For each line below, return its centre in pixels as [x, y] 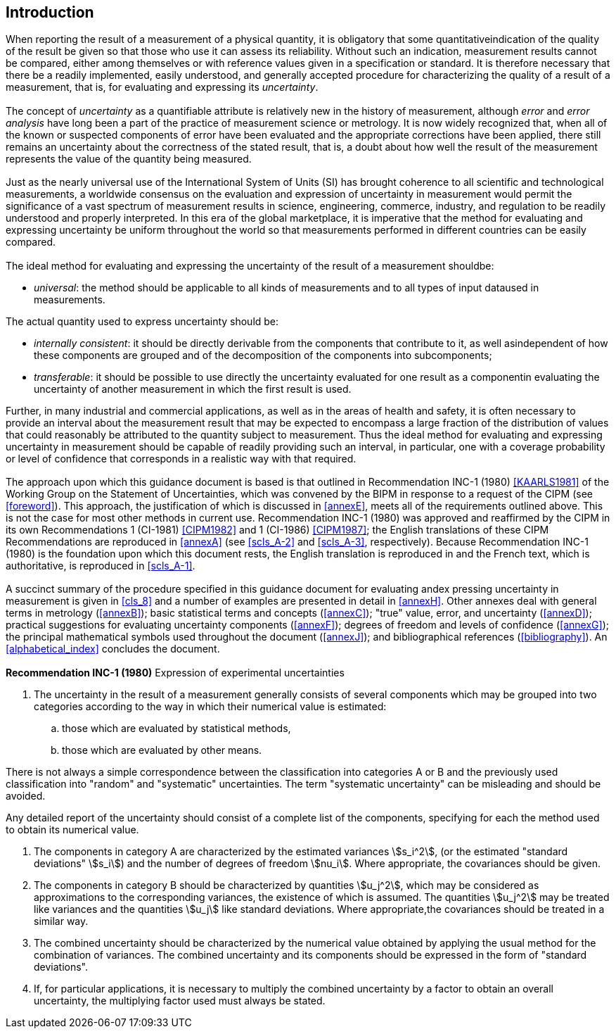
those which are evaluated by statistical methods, [177, 728]
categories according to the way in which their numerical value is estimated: [210, 706]
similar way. [61, 921]
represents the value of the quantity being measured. [129, 158]
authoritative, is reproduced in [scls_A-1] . [101, 565]
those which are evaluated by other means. [162, 750]
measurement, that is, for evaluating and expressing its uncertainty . [162, 87]
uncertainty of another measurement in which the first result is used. [193, 389]
